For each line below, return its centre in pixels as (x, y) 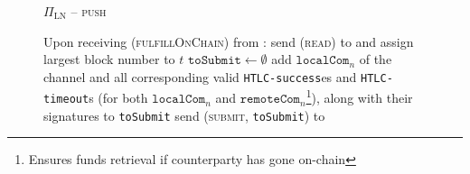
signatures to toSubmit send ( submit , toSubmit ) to (184, 115)
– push (89, 11)
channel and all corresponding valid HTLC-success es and (200, 76)
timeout (66, 100)
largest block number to (109, 59)
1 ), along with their (359, 96)
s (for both (118, 98)
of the (376, 59)
